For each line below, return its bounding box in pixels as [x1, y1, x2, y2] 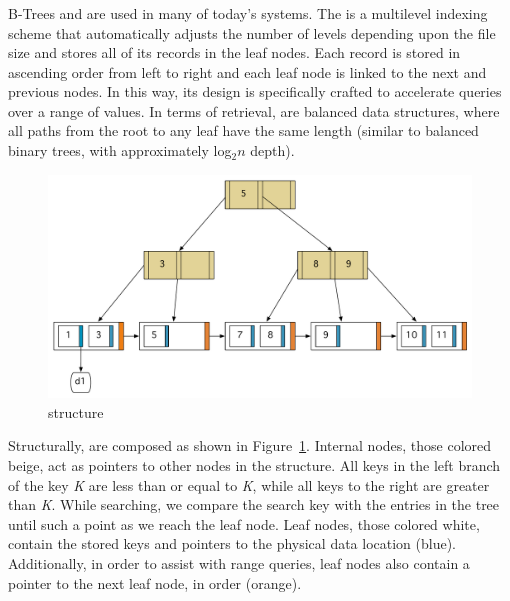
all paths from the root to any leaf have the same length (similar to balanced [8, 120, 479, 141]
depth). [250, 140, 295, 161]
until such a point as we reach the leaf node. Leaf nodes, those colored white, [8, 513, 480, 534]
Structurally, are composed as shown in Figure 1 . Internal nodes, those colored [8, 435, 492, 456]
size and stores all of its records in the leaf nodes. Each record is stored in [8, 42, 461, 63]
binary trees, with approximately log [8, 140, 232, 161]
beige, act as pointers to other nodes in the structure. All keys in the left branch [8, 455, 501, 476]
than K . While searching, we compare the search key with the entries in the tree [8, 494, 500, 515]
